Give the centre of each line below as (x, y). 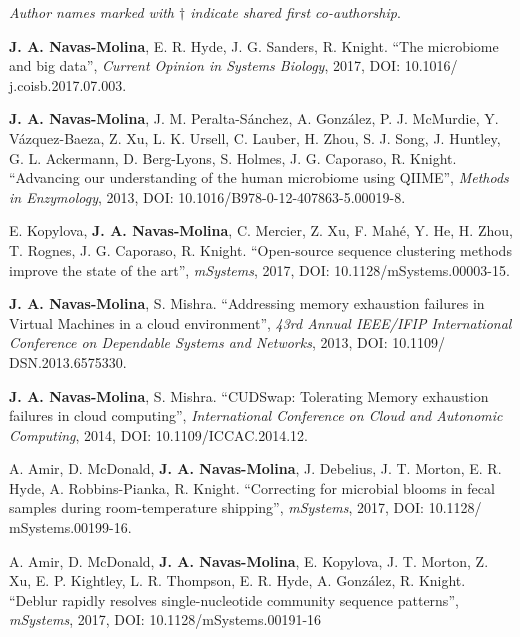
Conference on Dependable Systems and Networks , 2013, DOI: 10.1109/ (227, 342)
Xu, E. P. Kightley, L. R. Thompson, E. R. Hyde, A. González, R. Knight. (237, 580)
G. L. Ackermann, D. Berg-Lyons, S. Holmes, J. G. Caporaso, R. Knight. (233, 157)
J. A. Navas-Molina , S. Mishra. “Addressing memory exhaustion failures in (247, 303)
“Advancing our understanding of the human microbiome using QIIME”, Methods (259, 177)
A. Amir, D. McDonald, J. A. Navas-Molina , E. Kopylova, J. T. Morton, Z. (249, 560)
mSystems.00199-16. (70, 527)
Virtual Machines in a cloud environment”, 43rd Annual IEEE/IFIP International (260, 322)
